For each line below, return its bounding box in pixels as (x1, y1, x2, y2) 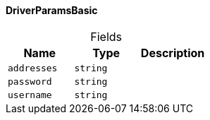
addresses (8, 62, 58, 73)
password (8, 76, 52, 87)
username (8, 89, 52, 100)
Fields (90, 29, 123, 44)
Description (140, 45, 205, 60)
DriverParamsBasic (6, 4, 98, 16)
